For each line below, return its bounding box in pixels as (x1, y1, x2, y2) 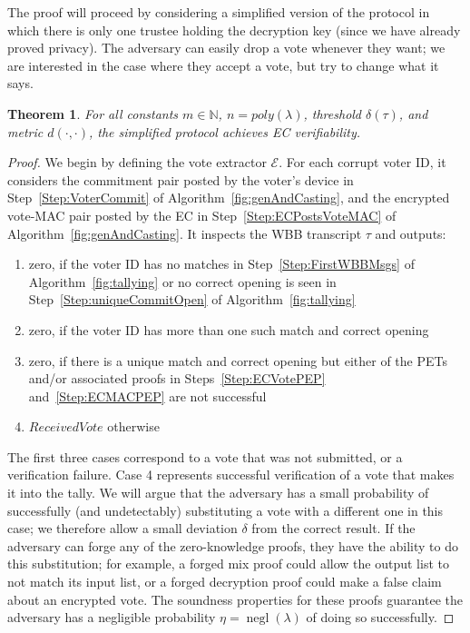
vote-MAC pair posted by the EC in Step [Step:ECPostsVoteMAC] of (7, 205, 397, 224)
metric (7, 122, 44, 141)
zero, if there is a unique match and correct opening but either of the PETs (28, 351, 447, 370)
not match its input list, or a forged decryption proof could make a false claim (7, 572, 442, 591)
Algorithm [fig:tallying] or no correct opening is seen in (28, 272, 337, 291)
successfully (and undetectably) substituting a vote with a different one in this (7, 500, 444, 519)
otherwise (107, 417, 160, 436)
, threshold (303, 104, 362, 123)
